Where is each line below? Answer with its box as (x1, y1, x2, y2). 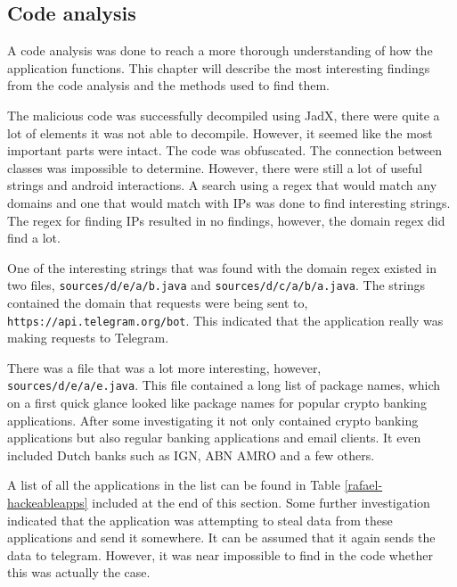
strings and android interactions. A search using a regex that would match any (7, 176, 437, 194)
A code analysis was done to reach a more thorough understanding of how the (7, 41, 433, 60)
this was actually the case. (7, 563, 151, 582)
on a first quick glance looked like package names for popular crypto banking (7, 393, 427, 412)
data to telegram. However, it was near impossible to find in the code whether (7, 545, 433, 564)
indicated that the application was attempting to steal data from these (7, 510, 393, 529)
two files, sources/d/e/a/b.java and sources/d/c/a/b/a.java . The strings (7, 276, 425, 294)
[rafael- (344, 475, 383, 494)
